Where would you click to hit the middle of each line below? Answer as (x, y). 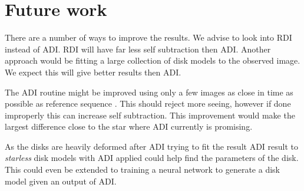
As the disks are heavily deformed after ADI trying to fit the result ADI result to (152, 146)
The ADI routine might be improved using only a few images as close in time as (149, 92)
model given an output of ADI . (61, 181)
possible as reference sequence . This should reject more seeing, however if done (148, 103)
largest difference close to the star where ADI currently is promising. (129, 126)
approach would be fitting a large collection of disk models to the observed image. (153, 60)
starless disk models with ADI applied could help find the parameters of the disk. (152, 158)
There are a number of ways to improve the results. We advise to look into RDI (148, 37)
